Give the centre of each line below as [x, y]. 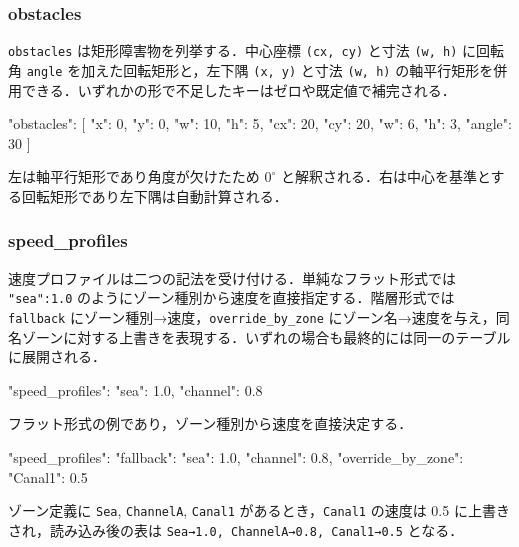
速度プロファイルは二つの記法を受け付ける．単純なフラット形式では [232, 277]
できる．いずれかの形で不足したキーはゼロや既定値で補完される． [238, 89]
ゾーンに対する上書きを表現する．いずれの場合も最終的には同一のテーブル [266, 336]
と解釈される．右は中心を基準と [386, 176]
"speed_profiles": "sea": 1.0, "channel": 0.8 [135, 389]
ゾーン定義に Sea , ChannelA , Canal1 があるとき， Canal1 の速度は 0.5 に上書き [259, 510]
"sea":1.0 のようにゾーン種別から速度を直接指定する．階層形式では [231, 297]
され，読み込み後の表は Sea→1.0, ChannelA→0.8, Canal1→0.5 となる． [236, 529]
